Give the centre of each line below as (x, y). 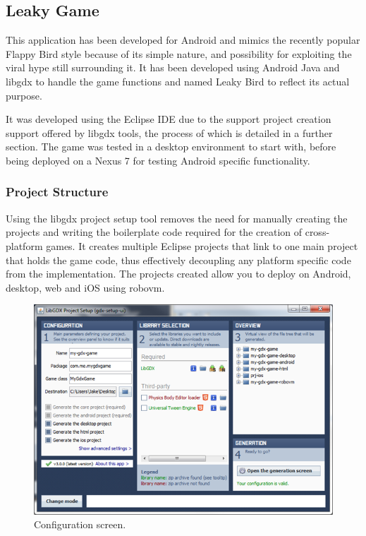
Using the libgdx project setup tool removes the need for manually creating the (177, 218)
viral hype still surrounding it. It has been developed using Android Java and (173, 67)
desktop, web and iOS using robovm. (85, 287)
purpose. (24, 95)
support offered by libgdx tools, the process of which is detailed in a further (169, 132)
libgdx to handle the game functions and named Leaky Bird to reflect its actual (178, 81)
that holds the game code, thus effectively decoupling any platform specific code (178, 260)
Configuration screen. (80, 524)
